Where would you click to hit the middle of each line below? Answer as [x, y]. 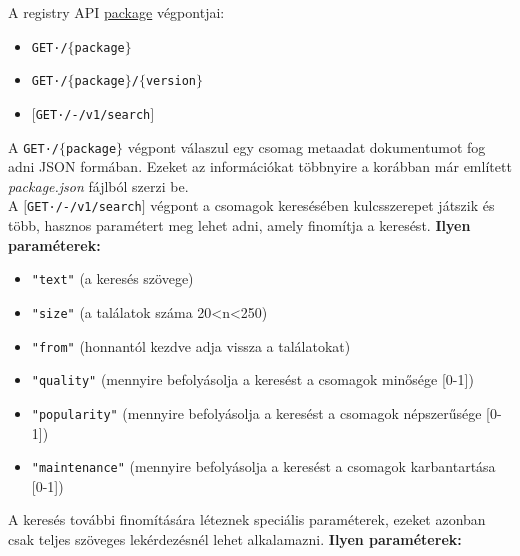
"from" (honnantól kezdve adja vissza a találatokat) [191, 345]
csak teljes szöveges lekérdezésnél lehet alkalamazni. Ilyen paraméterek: [235, 538]
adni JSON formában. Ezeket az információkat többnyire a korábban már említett [260, 166]
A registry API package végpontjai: [116, 12]
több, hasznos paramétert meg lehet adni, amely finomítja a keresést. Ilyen [239, 225]
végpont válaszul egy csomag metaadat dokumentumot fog [306, 146]
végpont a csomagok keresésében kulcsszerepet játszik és [322, 205]
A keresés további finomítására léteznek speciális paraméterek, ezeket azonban [247, 519]
